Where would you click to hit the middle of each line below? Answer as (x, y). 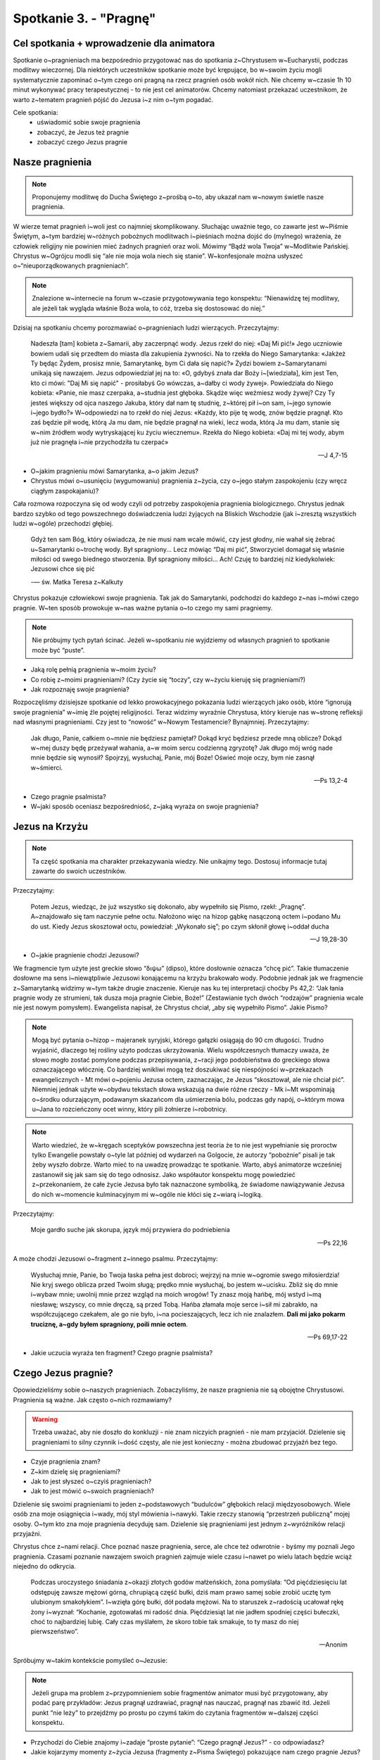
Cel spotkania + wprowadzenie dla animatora (114, 43)
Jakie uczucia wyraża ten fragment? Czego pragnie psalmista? (122, 1353)
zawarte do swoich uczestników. (79, 871)
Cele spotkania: (36, 113)
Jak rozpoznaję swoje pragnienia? (80, 689)
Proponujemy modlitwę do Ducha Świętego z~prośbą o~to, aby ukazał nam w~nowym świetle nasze (178, 196)
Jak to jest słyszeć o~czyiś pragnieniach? (91, 1481)
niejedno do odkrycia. (45, 1566)
